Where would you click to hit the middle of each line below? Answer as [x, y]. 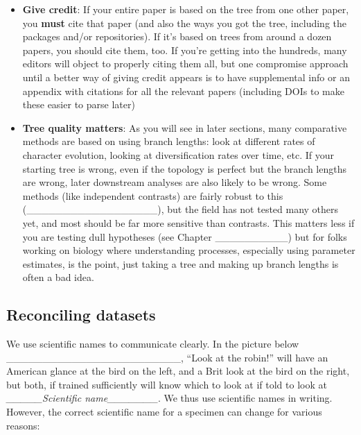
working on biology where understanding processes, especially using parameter [189, 250]
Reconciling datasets [81, 315]
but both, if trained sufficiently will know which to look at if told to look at [167, 384]
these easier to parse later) [79, 104]
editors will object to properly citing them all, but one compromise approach [185, 63]
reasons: [23, 425]
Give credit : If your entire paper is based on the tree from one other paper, [186, 9]
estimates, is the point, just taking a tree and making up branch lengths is [180, 263]
